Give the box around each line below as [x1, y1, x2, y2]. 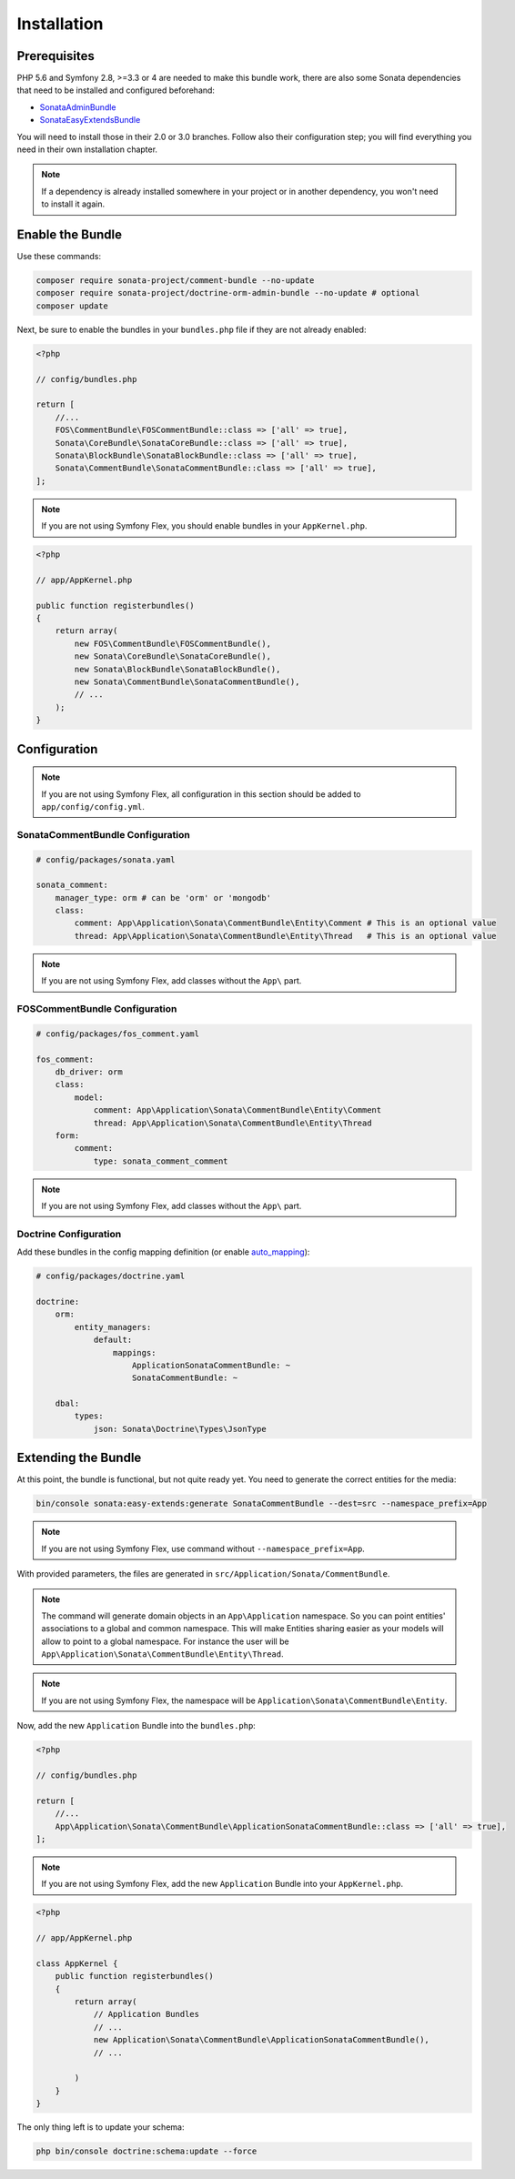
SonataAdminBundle [39, 101, 117, 113]
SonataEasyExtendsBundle [39, 115, 141, 126]
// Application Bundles [93, 2009, 200, 2020]
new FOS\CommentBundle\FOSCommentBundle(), [74, 638, 272, 649]
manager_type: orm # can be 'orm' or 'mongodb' [55, 893, 272, 903]
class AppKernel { [35, 1958, 118, 1969]
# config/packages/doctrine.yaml [35, 1271, 186, 1282]
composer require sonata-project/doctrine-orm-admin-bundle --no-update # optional [35, 288, 420, 298]
